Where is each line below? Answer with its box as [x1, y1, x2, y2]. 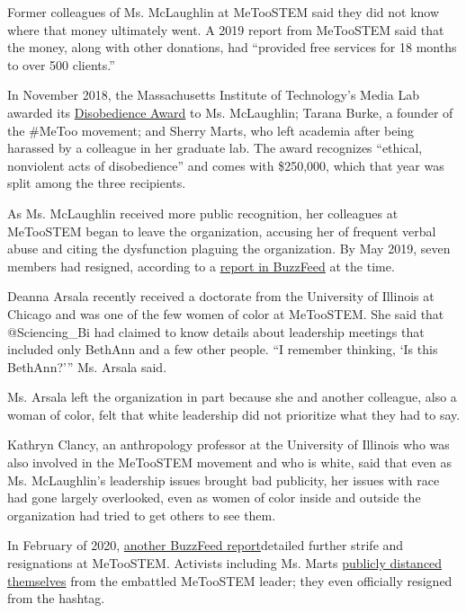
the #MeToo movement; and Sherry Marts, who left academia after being [7, 120, 415, 139]
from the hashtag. [7, 589, 105, 608]
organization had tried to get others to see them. [7, 505, 276, 524]
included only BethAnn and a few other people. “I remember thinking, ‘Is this [7, 340, 438, 359]
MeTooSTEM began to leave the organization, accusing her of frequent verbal [7, 221, 436, 240]
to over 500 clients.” [7, 55, 115, 74]
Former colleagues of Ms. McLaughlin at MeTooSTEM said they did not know [7, 3, 440, 21]
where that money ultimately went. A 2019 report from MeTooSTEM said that [7, 20, 444, 39]
